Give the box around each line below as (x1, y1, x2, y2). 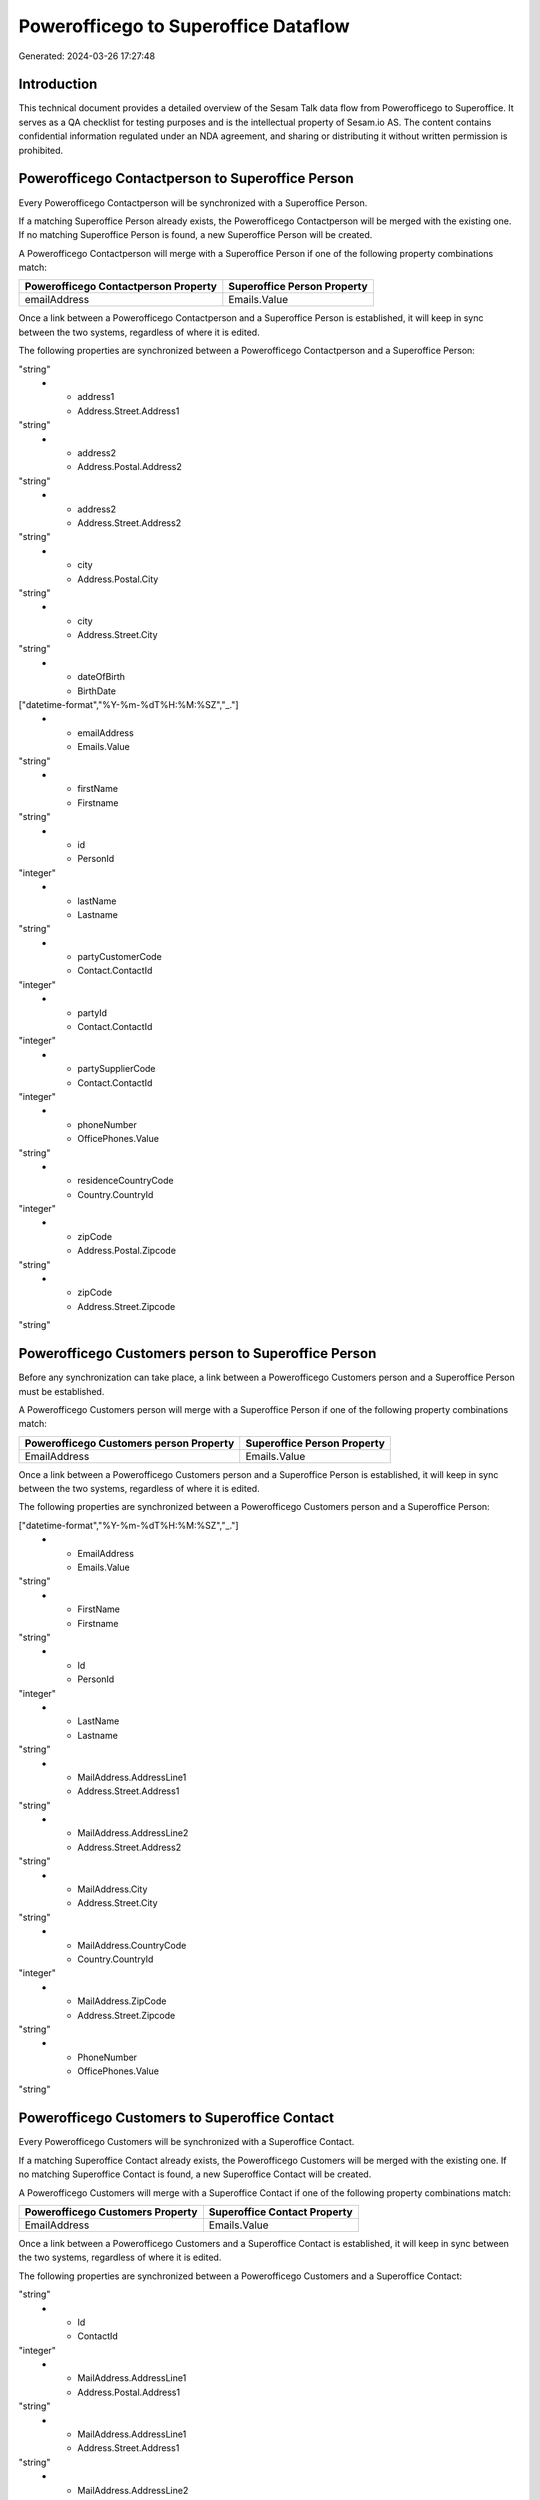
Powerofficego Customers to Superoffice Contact (18, 2110, 335, 2127)
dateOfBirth (77, 671, 125, 683)
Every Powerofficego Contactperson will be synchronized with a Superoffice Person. (18, 196, 368, 209)
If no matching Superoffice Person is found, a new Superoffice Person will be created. (18, 229, 373, 241)
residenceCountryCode (77, 1175, 174, 1187)
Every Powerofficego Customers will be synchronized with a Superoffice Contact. (18, 2136, 355, 2148)
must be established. (18, 1385, 105, 1397)
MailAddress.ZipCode (77, 1995, 167, 2007)
